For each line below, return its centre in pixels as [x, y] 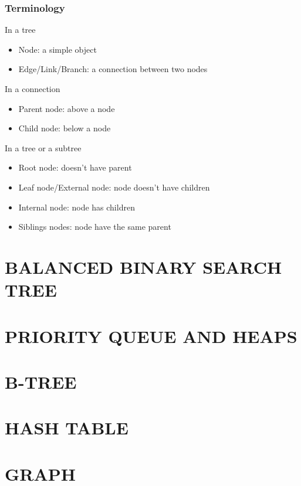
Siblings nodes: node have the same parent [95, 227]
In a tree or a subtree [43, 147]
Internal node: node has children [77, 207]
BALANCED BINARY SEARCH [143, 266]
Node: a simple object [58, 49]
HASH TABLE [67, 428]
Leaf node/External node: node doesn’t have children [114, 187]
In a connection [33, 89]
